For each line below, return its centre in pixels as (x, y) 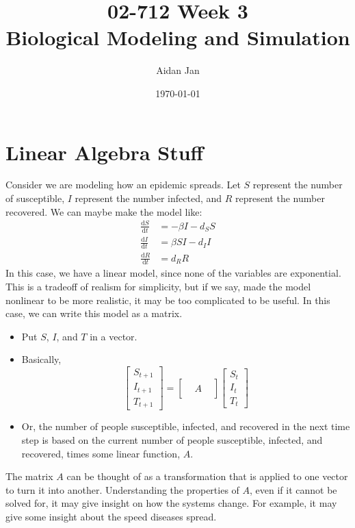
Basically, (41, 359)
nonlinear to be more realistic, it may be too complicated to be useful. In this (168, 300)
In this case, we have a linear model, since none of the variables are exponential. (173, 273)
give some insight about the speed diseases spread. (111, 516)
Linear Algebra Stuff (105, 152)
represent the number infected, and (148, 198)
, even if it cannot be (293, 489)
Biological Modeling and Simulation (178, 37)
